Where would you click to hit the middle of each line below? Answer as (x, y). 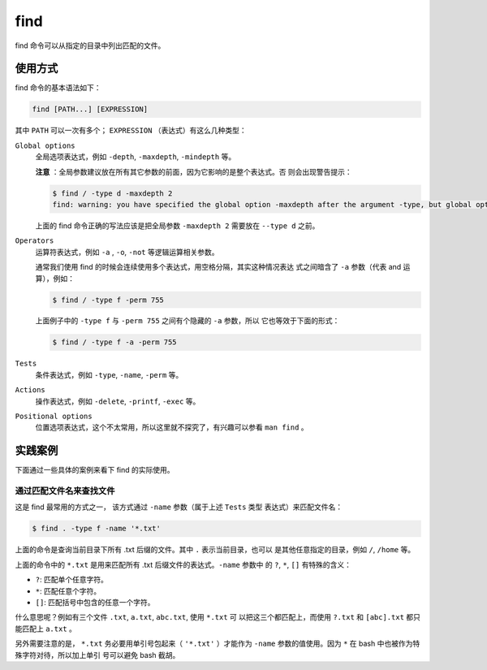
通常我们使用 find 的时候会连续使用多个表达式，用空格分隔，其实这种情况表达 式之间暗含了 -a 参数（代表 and (218, 267)
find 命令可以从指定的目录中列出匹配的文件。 (90, 45)
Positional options (54, 417)
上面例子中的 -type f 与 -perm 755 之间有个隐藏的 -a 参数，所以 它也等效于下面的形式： (187, 321)
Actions (30, 390)
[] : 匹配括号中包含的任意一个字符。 (95, 602)
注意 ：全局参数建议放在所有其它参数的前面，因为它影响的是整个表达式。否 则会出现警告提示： (194, 171)
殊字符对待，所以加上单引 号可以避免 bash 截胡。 (97, 655)
